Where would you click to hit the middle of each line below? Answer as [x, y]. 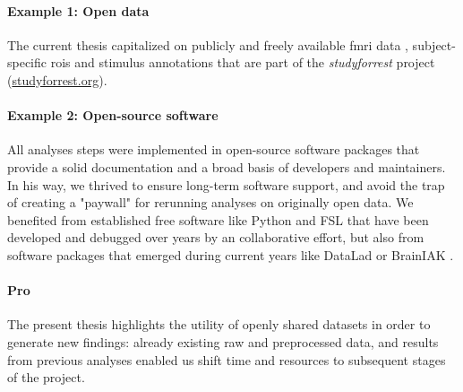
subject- [434, 44]
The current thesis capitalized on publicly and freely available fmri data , [208, 44]
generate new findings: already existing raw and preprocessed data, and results [223, 341]
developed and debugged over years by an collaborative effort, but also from [216, 237]
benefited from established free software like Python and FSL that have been [218, 219]
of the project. [46, 377]
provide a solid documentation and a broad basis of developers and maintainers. [227, 166]
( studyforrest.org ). [57, 79]
